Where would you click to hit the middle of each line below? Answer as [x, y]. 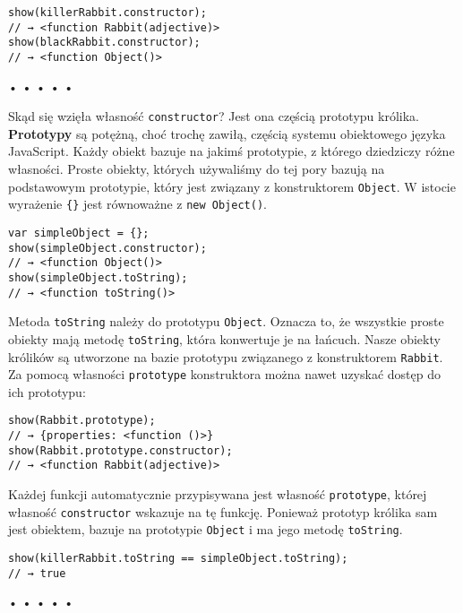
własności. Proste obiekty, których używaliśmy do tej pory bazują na [197, 169]
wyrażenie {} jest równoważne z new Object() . [137, 204]
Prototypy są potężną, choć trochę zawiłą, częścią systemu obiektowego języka [227, 133]
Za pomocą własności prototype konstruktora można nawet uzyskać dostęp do [224, 374]
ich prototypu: [47, 391]
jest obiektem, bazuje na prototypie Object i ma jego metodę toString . [206, 529]
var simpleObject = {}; [79, 233]
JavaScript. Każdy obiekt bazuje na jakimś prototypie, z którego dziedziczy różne [231, 151]
